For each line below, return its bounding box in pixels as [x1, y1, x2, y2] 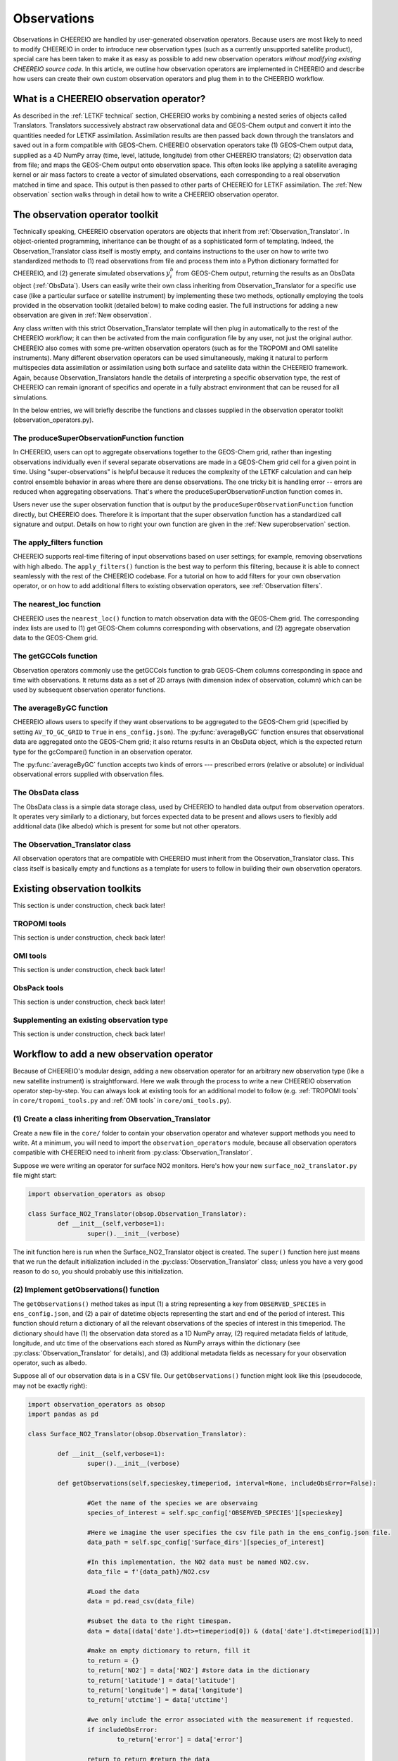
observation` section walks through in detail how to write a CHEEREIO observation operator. [13, 190, 279, 199]
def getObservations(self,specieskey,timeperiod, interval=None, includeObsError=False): [57, 1479, 376, 1487]
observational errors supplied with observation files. [13, 770, 165, 778]
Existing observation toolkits [13, 883, 142, 895]
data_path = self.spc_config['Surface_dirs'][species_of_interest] [86, 1538, 325, 1546]
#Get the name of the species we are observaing [86, 1499, 258, 1507]
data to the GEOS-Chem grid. [13, 634, 98, 642]
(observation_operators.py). [13, 416, 94, 424]
